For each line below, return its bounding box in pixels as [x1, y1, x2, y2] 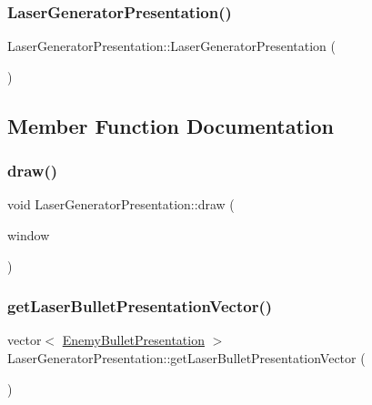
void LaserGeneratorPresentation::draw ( [7, 195, 235, 214]
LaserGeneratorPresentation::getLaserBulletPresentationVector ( [7, 349, 366, 367]
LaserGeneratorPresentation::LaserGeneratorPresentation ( [7, 36, 336, 56]
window [7, 226, 50, 244]
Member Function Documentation [7, 111, 335, 139]
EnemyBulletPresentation [62, 330, 205, 349]
